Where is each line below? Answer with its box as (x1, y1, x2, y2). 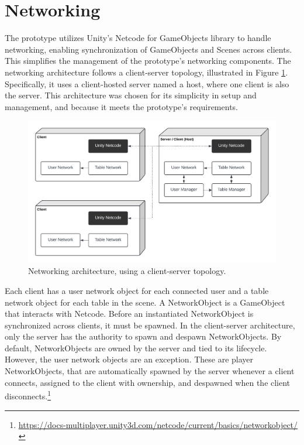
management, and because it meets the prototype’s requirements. (5, 100, 238, 112)
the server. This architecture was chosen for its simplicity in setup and (5, 89, 257, 101)
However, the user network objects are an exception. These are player (5, 353, 254, 365)
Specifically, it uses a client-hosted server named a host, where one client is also (5, 77, 289, 90)
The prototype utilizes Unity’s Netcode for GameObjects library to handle (5, 32, 271, 44)
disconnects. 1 (5, 388, 51, 402)
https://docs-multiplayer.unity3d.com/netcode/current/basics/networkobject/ (18, 418, 298, 430)
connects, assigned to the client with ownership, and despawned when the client (5, 376, 291, 388)
